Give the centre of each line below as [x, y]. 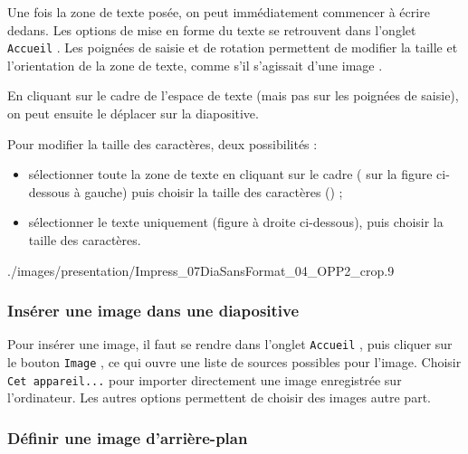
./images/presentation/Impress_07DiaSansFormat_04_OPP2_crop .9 [201, 270]
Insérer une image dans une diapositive [153, 311]
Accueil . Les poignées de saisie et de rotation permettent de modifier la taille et [233, 47]
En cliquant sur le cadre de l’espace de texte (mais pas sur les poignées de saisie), [233, 95]
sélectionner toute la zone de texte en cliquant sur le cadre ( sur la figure [230, 174]
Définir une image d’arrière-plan [128, 437]
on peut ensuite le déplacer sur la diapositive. [133, 113]
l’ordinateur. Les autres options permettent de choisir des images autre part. [219, 397]
